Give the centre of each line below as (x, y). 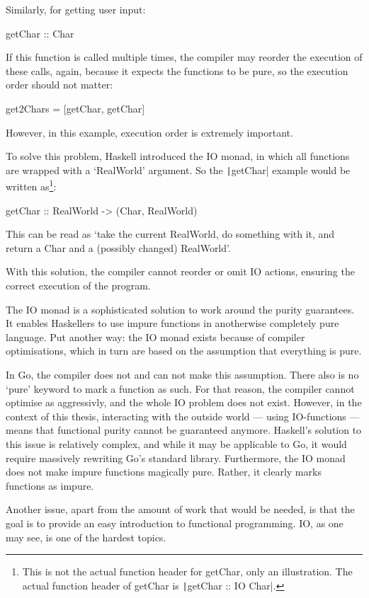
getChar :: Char (40, 33)
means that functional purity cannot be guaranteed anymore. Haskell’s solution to (184, 430)
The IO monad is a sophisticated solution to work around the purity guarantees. (180, 309)
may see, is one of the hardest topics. (86, 537)
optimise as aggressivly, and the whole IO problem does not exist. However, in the (184, 402)
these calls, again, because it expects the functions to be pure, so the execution (177, 70)
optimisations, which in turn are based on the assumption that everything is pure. (184, 351)
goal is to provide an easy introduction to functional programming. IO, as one (175, 523)
